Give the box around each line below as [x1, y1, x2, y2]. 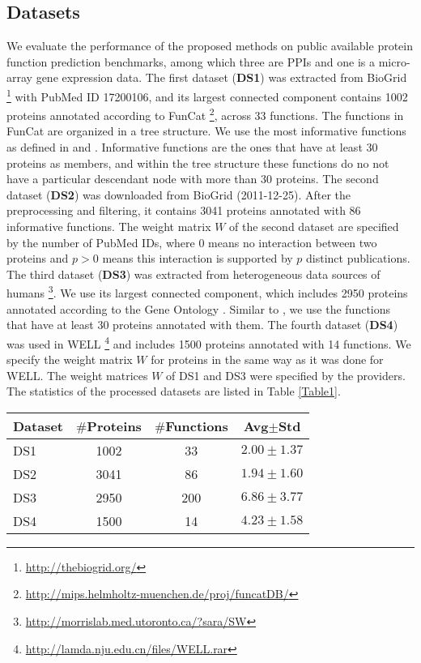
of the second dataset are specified [229, 218, 399, 235]
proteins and [6, 250, 69, 267]
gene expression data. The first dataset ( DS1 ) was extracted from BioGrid [36, 69, 407, 86]
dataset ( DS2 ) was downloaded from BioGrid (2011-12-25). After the [6, 186, 351, 203]
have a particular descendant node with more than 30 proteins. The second [6, 170, 379, 187]
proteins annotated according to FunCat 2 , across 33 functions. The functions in [6, 105, 404, 123]
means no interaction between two [208, 233, 377, 250]
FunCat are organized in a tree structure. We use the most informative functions [6, 122, 406, 139]
